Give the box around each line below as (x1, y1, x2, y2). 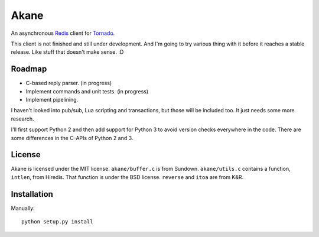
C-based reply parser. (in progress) (25, 80, 112, 87)
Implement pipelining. (25, 96, 79, 103)
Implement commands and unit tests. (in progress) (25, 87, 149, 95)
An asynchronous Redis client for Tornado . (11, 30, 115, 37)
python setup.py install (21, 219, 93, 225)
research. (11, 115, 35, 122)
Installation (11, 189, 53, 199)
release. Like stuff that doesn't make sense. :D (11, 48, 124, 56)
